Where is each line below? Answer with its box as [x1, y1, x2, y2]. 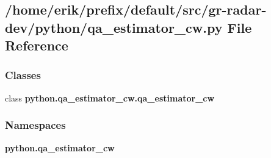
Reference [5, 36, 68, 55]
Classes [5, 67, 41, 83]
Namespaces [5, 117, 66, 132]
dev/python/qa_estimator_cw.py [5, 18, 223, 36]
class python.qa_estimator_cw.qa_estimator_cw [5, 91, 215, 104]
